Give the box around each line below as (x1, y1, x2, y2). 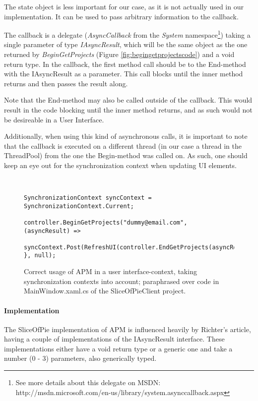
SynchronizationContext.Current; (24, 202, 134, 210)
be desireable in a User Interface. (4, 114, 104, 124)
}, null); (24, 252, 56, 259)
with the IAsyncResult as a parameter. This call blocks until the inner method (4, 68, 243, 79)
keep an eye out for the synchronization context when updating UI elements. (4, 160, 237, 170)
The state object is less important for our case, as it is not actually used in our (4, 1, 244, 11)
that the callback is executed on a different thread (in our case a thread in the (4, 140, 242, 151)
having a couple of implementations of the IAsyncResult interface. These (4, 334, 225, 344)
